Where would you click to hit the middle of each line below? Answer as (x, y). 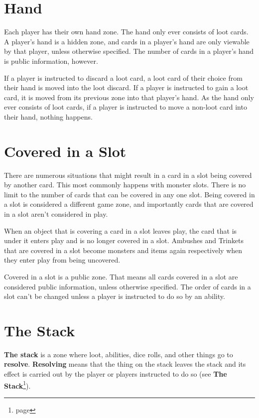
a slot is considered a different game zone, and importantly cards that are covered (129, 204)
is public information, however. (51, 61)
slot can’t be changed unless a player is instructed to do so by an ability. (115, 296)
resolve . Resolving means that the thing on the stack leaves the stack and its (125, 364)
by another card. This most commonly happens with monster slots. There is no (125, 185)
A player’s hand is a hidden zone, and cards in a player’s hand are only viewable (127, 41)
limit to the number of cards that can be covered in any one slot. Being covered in (129, 194)
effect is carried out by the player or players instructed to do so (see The (116, 374)
